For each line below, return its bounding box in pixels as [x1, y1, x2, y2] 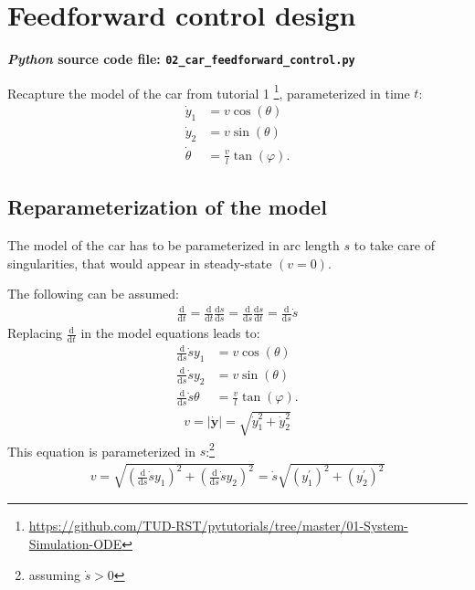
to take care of [354, 235, 436, 254]
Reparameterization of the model [7, 193, 327, 221]
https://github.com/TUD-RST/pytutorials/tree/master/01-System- [28, 516, 408, 535]
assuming [28, 564, 80, 584]
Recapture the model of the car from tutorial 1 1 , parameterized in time [7, 80, 410, 102]
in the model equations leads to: [80, 323, 260, 342]
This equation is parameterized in [7, 441, 195, 460]
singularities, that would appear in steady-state [7, 253, 272, 272]
